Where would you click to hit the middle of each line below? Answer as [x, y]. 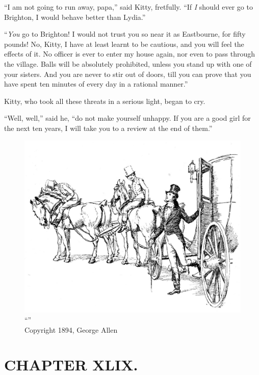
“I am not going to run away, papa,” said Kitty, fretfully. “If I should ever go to [128, 7]
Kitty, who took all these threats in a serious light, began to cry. [105, 101]
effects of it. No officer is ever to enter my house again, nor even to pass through [130, 54]
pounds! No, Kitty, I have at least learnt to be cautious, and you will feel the [124, 44]
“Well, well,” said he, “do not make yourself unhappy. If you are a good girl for [127, 118]
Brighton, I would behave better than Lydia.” [75, 17]
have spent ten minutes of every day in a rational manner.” [96, 84]
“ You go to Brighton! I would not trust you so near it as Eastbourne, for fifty [125, 34]
